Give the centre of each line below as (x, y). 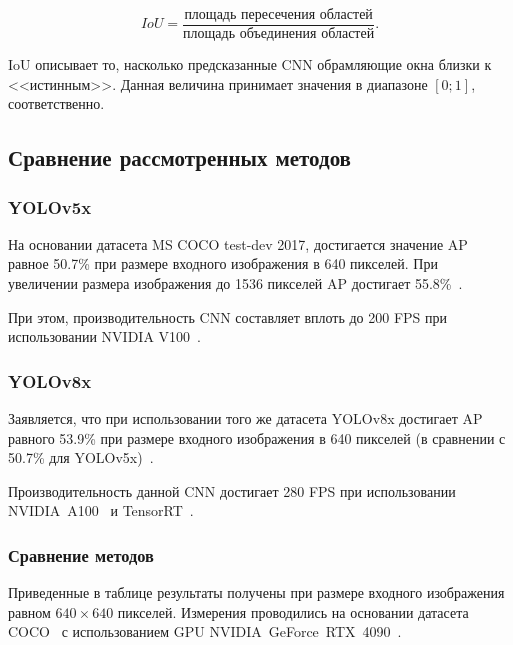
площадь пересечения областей (278, 15)
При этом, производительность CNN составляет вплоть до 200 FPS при (228, 316)
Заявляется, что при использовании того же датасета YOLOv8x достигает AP (245, 418)
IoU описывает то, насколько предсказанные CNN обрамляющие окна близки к (250, 64)
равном (29, 611)
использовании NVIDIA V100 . (104, 336)
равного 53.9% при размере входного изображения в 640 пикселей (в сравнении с (257, 437)
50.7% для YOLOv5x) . (81, 457)
